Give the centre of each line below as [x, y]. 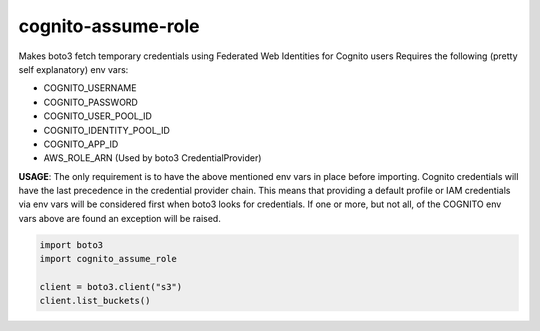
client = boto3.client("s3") [111, 286]
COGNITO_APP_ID [81, 144]
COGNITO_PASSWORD [91, 102]
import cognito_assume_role [108, 259]
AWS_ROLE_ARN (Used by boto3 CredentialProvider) [152, 158]
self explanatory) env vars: [73, 69]
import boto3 [71, 244]
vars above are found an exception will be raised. [120, 218]
